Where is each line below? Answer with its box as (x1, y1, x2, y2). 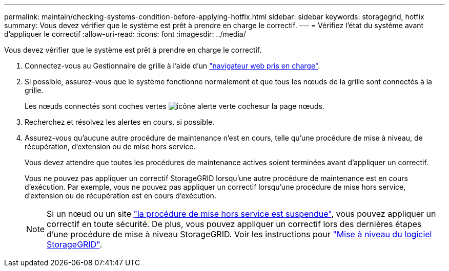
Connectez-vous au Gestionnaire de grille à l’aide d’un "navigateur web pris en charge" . (25, 61, 320, 70)
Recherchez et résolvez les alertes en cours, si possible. (25, 118, 215, 126)
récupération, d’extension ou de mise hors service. (25, 142, 196, 151)
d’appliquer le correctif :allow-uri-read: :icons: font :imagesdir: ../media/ (4, 30, 246, 38)
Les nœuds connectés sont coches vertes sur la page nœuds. (25, 102, 324, 110)
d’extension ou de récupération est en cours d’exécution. (25, 191, 216, 200)
